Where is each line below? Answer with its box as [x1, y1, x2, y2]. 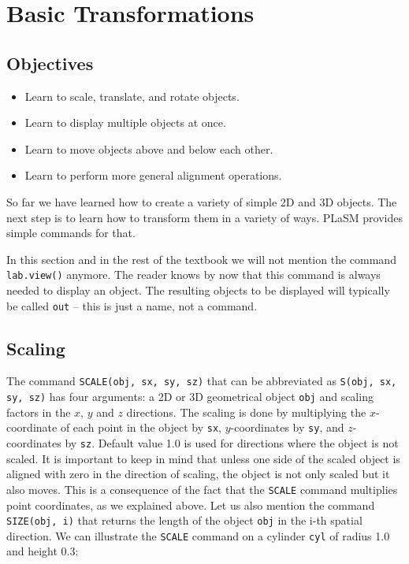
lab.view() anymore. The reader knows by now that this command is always [6, 266, 381, 283]
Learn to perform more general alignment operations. [24, 167, 282, 184]
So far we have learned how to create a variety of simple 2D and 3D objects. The [6, 193, 397, 210]
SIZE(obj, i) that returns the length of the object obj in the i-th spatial [6, 512, 363, 529]
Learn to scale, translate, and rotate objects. [24, 87, 240, 104]
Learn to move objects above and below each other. [24, 140, 273, 157]
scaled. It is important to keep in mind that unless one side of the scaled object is [6, 450, 400, 466]
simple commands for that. [6, 224, 136, 241]
